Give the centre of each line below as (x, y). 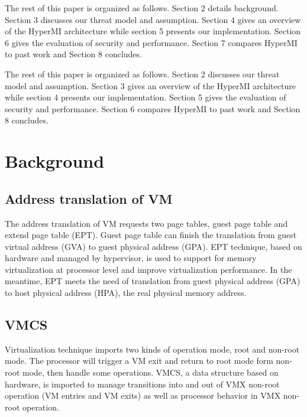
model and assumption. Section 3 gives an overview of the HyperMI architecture (150, 85)
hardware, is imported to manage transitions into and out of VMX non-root (142, 384)
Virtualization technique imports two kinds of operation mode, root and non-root (152, 349)
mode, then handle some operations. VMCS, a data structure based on (150, 372)
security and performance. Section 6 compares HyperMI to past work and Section (153, 108)
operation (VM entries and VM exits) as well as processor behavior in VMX (143, 395)
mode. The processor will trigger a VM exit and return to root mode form (139, 361)
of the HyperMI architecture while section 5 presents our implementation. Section (153, 31)
